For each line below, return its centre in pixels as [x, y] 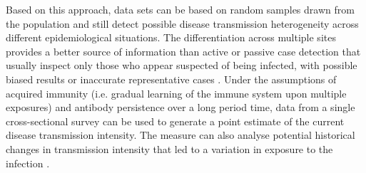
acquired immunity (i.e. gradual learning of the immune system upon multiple [176, 93]
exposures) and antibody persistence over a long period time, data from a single [181, 107]
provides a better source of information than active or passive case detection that [183, 51]
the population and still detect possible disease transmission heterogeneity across [182, 23]
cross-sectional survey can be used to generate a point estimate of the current [175, 121]
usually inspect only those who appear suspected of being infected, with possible [182, 65]
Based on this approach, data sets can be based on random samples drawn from [180, 9]
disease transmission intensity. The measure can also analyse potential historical [181, 135]
